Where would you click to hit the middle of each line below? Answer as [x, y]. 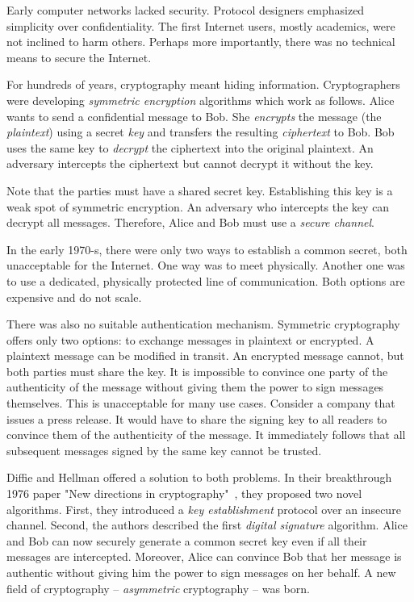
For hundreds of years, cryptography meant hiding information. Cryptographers [203, 84]
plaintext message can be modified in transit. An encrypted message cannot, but [205, 355]
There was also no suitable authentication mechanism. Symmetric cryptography [203, 324]
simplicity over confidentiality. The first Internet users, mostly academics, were [201, 25]
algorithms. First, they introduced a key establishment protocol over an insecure [204, 509]
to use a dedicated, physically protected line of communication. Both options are [206, 280]
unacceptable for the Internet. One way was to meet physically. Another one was [206, 265]
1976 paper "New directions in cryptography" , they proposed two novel [184, 493]
